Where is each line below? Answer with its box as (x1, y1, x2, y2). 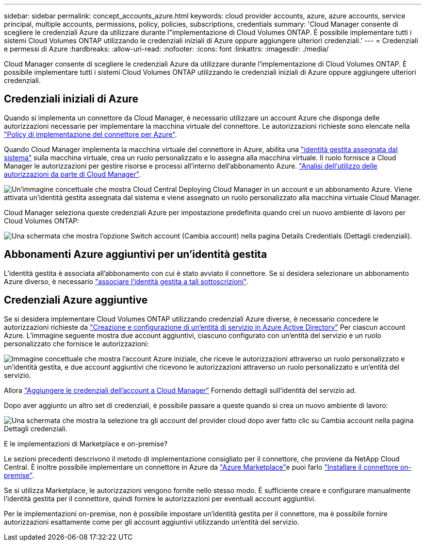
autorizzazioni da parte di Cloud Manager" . (4, 170, 141, 178)
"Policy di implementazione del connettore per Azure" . (4, 130, 177, 138)
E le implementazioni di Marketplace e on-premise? (4, 439, 168, 448)
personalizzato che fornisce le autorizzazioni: (4, 339, 149, 348)
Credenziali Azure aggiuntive (4, 294, 148, 307)
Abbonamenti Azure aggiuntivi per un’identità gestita (4, 248, 267, 261)
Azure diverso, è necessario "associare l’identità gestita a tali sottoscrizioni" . (4, 277, 248, 286)
